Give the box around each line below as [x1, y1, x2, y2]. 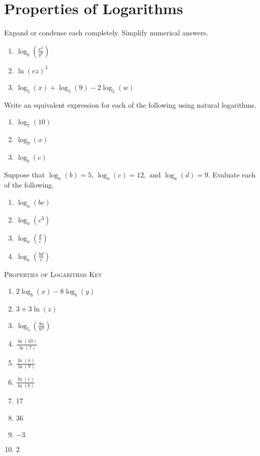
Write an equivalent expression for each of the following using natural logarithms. [4, 99, 256, 110]
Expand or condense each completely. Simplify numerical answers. [4, 27, 208, 38]
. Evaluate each [208, 169, 256, 179]
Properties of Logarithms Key [4, 268, 102, 279]
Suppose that [4, 169, 45, 179]
